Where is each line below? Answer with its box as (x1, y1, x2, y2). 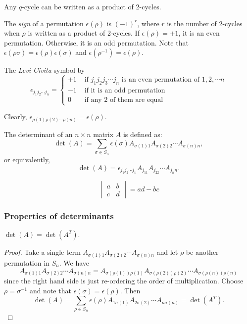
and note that (29, 285, 71, 295)
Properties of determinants (4, 210, 114, 222)
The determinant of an (4, 129, 73, 139)
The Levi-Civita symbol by (4, 65, 85, 75)
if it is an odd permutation (84, 87, 165, 94)
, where (137, 18, 159, 28)
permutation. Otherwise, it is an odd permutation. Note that (4, 37, 189, 47)
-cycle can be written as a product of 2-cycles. (22, 1, 161, 11)
